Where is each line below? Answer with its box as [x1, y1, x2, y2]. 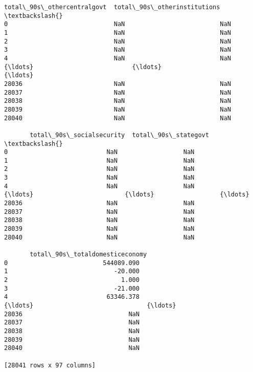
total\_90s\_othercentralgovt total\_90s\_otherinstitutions [4, 4, 220, 11]
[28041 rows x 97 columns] [4, 361, 96, 369]
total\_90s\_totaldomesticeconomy [30, 251, 147, 258]
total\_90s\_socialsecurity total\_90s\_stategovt [30, 131, 209, 139]
